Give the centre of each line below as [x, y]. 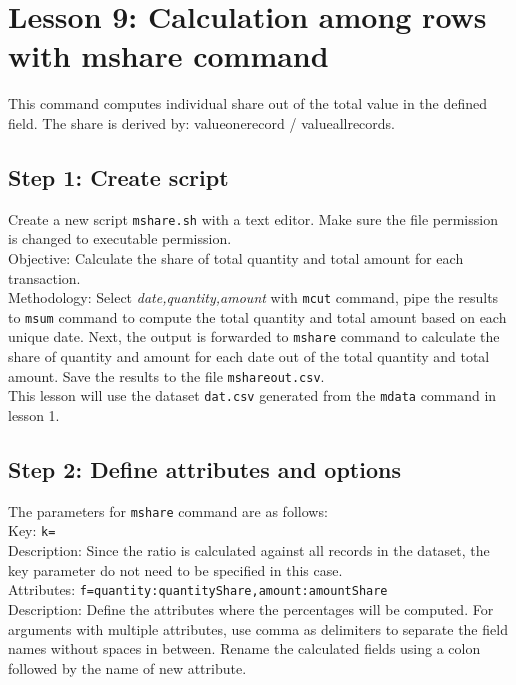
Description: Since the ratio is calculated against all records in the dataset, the [249, 550]
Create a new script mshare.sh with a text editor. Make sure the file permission [253, 218]
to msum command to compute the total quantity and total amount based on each [257, 316]
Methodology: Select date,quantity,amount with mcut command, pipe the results [253, 297]
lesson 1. [34, 415]
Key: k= [32, 530]
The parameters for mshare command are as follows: [168, 510]
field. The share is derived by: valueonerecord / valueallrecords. [202, 122]
